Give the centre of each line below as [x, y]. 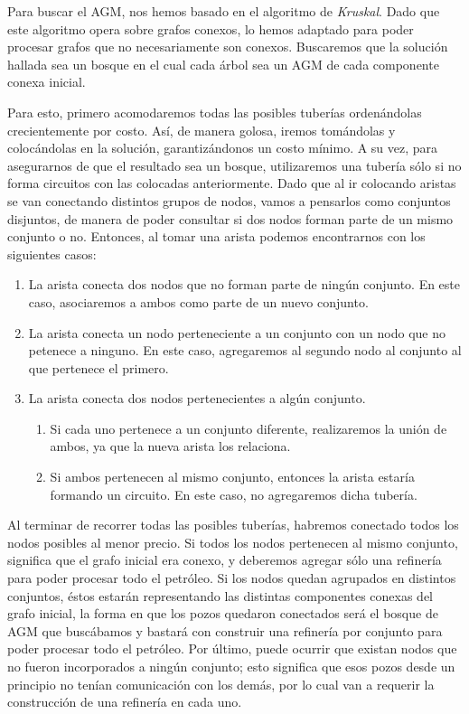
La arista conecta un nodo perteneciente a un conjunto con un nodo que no [237, 332]
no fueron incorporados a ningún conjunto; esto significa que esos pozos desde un [231, 666]
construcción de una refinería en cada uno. [125, 702]
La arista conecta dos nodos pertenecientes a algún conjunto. [197, 398]
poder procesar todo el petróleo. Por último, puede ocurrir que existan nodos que [232, 648]
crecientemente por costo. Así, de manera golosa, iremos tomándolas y [202, 130]
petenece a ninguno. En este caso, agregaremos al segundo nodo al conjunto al [245, 350]
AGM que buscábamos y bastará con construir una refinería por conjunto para [225, 630]
